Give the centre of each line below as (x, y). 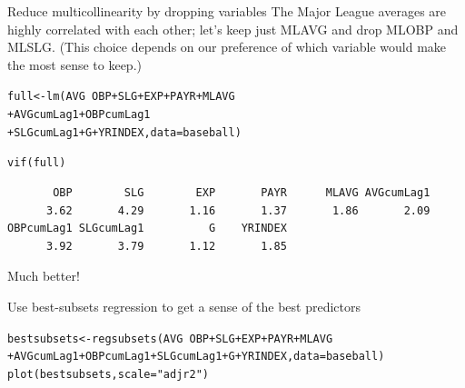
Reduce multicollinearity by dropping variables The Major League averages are (227, 11)
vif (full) (37, 163)
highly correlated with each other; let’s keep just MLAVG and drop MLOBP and (233, 29)
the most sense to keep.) (74, 64)
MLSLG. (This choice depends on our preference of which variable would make (227, 47)
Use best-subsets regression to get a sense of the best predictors (184, 306)
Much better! (44, 276)
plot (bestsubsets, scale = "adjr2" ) (108, 374)
